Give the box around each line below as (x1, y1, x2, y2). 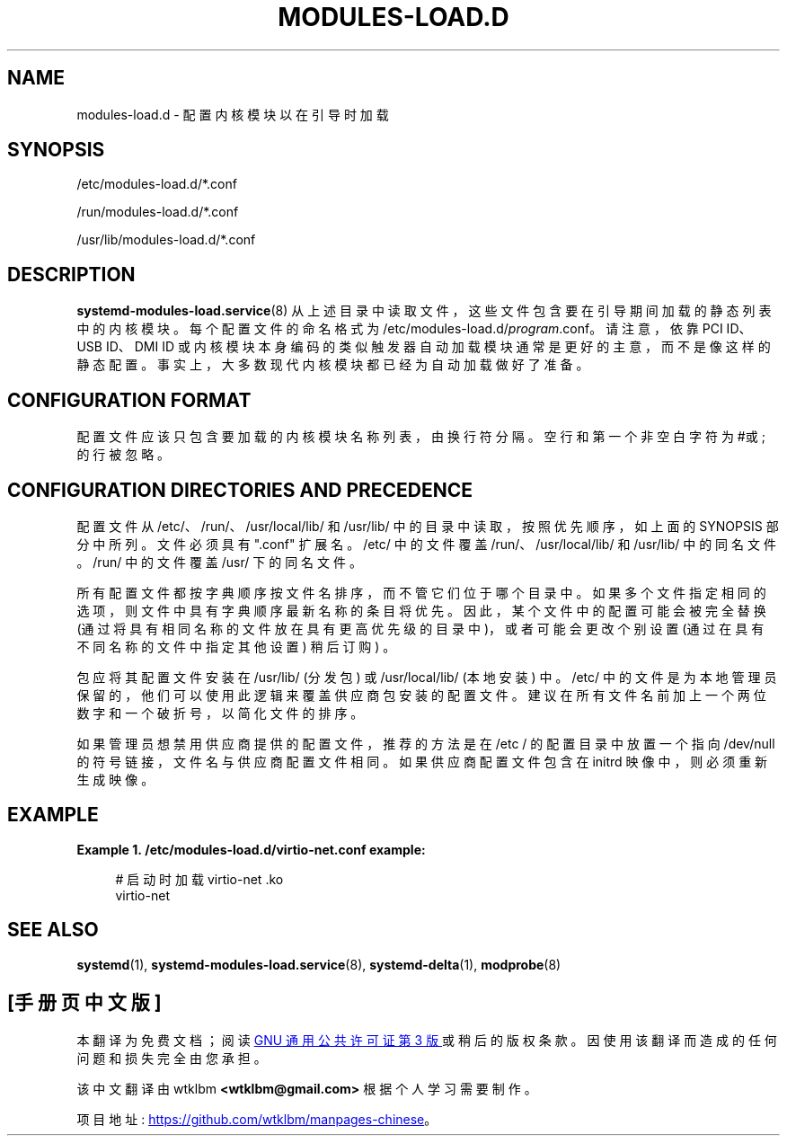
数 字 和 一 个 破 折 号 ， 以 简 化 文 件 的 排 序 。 (76, 704, 364, 721)
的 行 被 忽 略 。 (76, 447, 171, 463)
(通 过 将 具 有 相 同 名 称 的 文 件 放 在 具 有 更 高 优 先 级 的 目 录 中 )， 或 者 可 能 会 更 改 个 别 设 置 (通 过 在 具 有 (76, 620, 765, 636)
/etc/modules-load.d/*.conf (76, 176, 237, 192)
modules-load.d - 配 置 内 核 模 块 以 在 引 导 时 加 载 (76, 106, 389, 122)
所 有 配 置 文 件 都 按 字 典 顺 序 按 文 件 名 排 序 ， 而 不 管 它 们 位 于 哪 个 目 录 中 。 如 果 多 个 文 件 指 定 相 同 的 (76, 584, 766, 600)
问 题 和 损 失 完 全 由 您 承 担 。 (76, 1050, 267, 1066)
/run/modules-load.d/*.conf (76, 204, 239, 220)
